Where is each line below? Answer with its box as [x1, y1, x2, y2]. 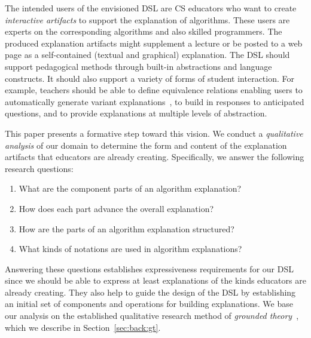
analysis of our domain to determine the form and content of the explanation [5, 139, 287, 151]
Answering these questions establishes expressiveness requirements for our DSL [5, 262, 294, 275]
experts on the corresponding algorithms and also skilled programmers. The [5, 25, 282, 38]
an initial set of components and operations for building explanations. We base [5, 297, 293, 310]
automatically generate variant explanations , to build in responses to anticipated [5, 95, 304, 107]
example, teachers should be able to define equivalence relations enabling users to [5, 84, 303, 96]
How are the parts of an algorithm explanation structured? [19, 222, 234, 235]
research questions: [5, 162, 74, 174]
